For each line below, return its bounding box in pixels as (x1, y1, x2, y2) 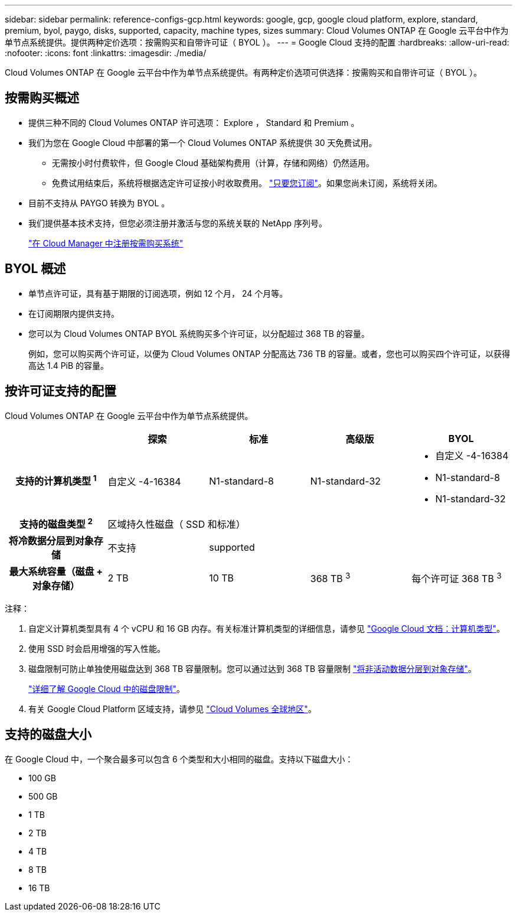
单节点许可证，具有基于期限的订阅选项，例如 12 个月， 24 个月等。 (28, 288, 288, 298)
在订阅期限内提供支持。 (28, 308, 119, 319)
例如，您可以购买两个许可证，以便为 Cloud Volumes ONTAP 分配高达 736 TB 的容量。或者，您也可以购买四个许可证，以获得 (28, 348, 511, 359)
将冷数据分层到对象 (8, 534, 94, 547)
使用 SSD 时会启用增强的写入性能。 (28, 643, 165, 654)
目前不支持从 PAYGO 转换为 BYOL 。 (28, 197, 170, 208)
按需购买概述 (5, 90, 79, 106)
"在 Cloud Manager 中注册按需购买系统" (28, 238, 184, 248)
